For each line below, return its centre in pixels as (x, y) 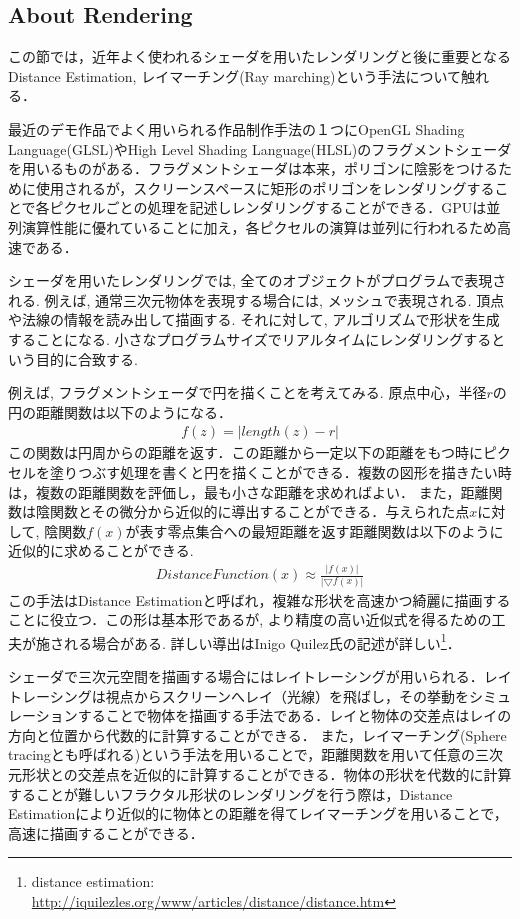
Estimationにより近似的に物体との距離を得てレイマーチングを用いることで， (258, 813)
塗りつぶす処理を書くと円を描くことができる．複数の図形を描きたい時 (280, 471)
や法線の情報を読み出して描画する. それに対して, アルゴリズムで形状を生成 (254, 319)
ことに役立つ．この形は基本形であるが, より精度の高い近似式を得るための (250, 619)
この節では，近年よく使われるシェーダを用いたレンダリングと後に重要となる (259, 56)
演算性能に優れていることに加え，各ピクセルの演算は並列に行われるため (259, 226)
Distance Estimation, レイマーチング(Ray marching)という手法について (235, 75)
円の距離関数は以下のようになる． (120, 411)
